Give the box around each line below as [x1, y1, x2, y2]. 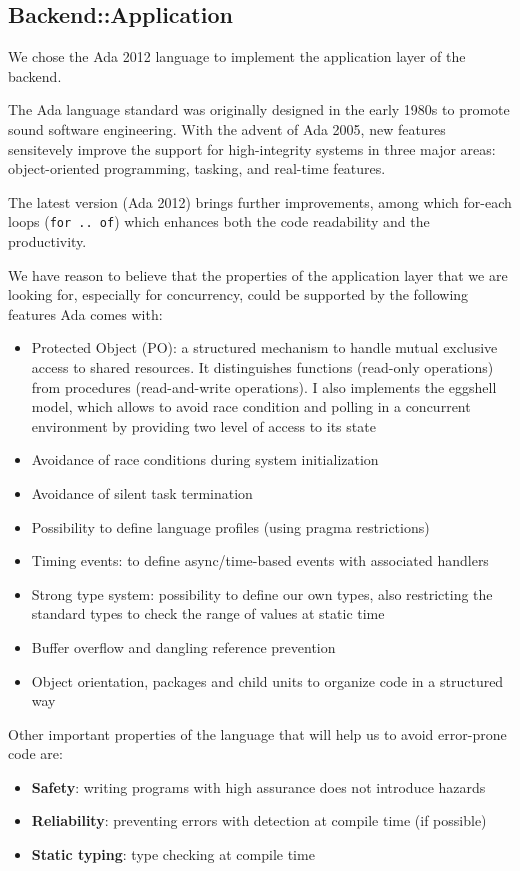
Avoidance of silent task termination [31, 482, 253, 503]
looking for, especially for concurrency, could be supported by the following [8, 284, 469, 305]
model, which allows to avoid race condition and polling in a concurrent [31, 396, 471, 417]
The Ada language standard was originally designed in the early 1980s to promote [8, 99, 510, 120]
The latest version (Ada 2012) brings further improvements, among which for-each [8, 191, 512, 212]
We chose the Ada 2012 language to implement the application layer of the [8, 46, 466, 67]
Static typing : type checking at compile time [31, 844, 315, 865]
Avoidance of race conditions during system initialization [31, 449, 379, 470]
